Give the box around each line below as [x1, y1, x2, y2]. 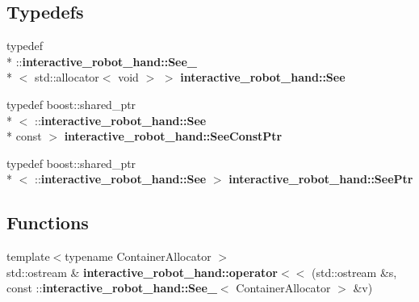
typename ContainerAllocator [65, 248, 212, 265]
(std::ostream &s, [311, 263, 397, 280]
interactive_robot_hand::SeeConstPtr [64, 128, 283, 145]
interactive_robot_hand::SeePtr [228, 170, 413, 187]
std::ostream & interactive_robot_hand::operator [6, 263, 278, 280]
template [6, 248, 50, 265]
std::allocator [34, 69, 99, 86]
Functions [6, 210, 89, 235]
